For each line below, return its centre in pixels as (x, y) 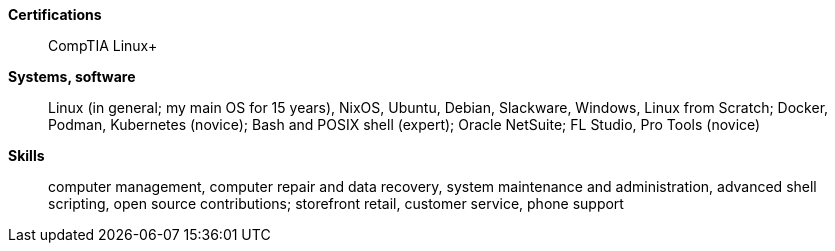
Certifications (55, 14)
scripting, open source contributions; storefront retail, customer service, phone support (336, 203)
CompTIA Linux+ (103, 45)
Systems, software (72, 76)
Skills (26, 155)
